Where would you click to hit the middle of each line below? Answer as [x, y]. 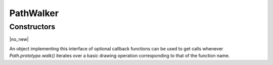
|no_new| [19, 39]
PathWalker [34, 13]
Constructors [32, 27]
